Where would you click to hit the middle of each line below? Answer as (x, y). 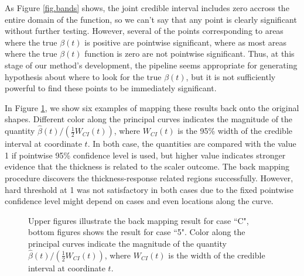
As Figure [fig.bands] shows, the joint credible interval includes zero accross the (147, 8)
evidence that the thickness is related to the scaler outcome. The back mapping (147, 166)
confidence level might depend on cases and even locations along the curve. (139, 201)
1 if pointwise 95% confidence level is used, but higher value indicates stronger (145, 155)
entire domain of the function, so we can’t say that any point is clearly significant (151, 19)
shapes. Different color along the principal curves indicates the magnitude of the (149, 119)
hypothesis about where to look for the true (83, 76)
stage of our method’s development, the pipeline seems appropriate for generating (151, 65)
